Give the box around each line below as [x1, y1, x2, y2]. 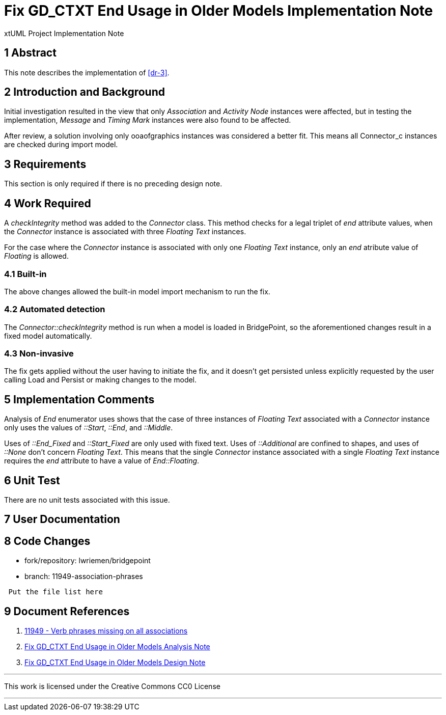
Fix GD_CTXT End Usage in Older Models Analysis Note [24, 642, 210, 651]
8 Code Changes [4, 534, 91, 547]
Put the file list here [8, 588, 103, 596]
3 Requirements [4, 157, 87, 171]
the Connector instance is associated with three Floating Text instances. [4, 227, 246, 236]
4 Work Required [4, 197, 91, 210]
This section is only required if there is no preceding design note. [4, 179, 222, 188]
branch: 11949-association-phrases [24, 572, 143, 581]
